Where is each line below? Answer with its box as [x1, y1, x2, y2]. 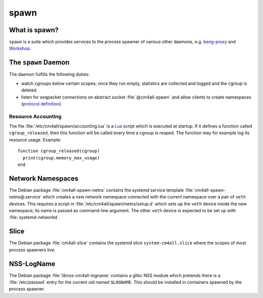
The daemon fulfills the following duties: [9, 71, 90, 78]
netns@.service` [9, 194, 42, 200]
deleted [21, 87, 37, 93]
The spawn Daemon [9, 59, 70, 67]
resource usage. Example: [9, 137, 61, 142]
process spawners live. [9, 247, 56, 253]
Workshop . [9, 45, 31, 51]
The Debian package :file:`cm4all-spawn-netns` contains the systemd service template [9, 187, 184, 193]
